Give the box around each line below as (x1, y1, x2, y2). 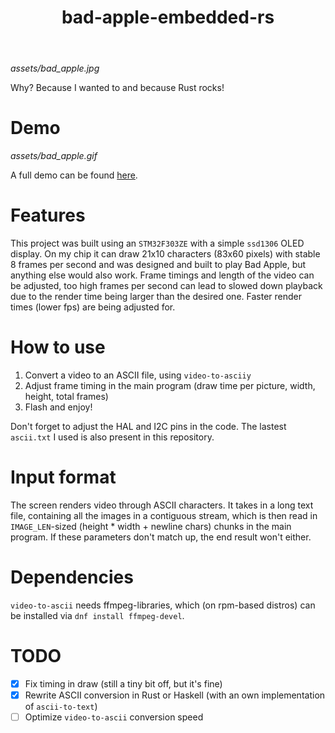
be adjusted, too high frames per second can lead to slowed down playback (10, 280, 323, 292)
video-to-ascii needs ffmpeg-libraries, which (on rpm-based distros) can (10, 599, 316, 611)
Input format (10, 466, 117, 489)
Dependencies (10, 566, 134, 589)
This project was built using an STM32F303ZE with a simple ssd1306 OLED (10, 237, 305, 250)
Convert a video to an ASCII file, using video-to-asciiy (24, 369, 252, 381)
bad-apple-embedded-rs (61, 6, 275, 29)
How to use (10, 336, 106, 359)
